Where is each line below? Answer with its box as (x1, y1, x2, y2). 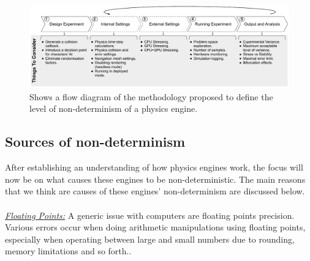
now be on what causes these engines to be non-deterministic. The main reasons (5, 172, 306, 185)
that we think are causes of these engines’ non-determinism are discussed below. (5, 185, 305, 197)
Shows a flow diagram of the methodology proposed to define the (29, 90, 273, 103)
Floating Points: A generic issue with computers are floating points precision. (5, 208, 295, 221)
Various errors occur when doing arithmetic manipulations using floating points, (5, 221, 306, 233)
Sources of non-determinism (5, 132, 186, 151)
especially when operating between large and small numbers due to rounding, (5, 232, 295, 245)
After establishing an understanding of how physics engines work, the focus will (5, 161, 303, 174)
